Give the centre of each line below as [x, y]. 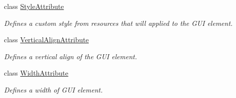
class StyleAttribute [34, 6]
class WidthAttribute [36, 73]
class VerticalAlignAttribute [46, 40]
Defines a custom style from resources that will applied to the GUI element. [118, 23]
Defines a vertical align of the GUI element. [71, 56]
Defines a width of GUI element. [53, 89]
